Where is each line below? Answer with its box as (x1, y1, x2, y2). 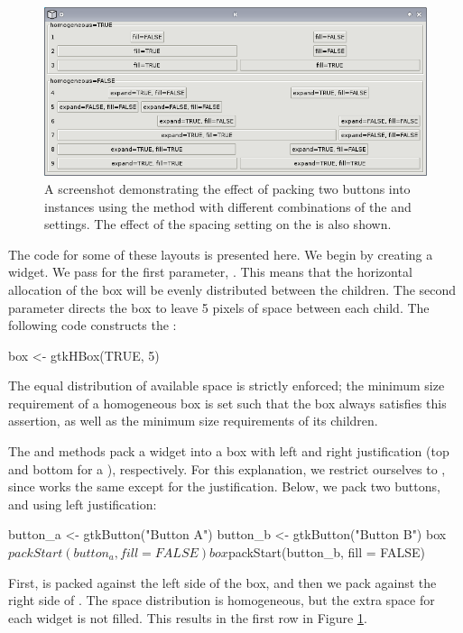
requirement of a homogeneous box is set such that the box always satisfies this (8, 393, 447, 412)
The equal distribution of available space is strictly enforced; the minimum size (8, 376, 445, 395)
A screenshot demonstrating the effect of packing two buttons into (44, 179, 411, 197)
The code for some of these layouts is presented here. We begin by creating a (8, 244, 433, 263)
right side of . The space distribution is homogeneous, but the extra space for (8, 591, 435, 610)
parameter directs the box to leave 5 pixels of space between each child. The (8, 298, 430, 316)
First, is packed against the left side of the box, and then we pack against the (8, 573, 437, 592)
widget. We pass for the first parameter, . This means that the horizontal (8, 262, 412, 281)
